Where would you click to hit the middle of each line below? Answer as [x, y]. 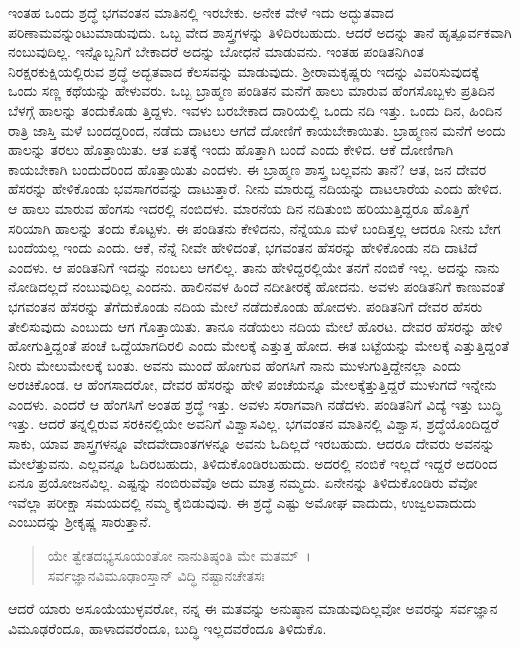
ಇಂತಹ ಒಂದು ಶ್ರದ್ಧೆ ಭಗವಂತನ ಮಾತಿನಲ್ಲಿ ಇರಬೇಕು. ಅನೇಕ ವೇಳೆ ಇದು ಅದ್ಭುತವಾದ [201, 12]
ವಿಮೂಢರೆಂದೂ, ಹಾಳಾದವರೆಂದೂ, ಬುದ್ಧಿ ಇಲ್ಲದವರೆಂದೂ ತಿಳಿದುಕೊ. [167, 627]
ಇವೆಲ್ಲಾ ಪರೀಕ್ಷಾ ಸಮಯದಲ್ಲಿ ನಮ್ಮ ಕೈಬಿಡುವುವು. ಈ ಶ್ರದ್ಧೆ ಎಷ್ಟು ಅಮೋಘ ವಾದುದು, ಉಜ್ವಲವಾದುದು [242, 501]
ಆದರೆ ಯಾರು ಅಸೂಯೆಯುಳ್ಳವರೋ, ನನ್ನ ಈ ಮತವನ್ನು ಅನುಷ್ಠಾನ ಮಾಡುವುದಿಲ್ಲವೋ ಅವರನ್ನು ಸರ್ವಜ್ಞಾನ [253, 608]
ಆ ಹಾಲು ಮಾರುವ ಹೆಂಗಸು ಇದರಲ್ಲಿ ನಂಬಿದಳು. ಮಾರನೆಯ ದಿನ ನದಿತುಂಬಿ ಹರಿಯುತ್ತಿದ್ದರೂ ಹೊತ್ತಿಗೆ [239, 207]
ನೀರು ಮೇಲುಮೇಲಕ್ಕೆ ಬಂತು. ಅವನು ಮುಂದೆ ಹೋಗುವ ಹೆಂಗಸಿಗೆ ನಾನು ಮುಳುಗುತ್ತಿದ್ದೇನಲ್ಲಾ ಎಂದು [234, 364]
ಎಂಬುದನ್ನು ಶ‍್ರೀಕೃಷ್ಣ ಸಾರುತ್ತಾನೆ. [80, 521]
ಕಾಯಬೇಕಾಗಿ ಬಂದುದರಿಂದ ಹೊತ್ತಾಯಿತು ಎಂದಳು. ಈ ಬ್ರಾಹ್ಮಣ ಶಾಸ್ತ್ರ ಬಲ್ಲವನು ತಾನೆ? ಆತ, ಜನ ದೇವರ [247, 168]
